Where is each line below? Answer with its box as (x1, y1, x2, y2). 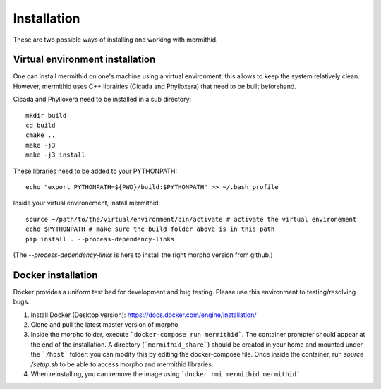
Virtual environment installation (13, 54, 156, 66)
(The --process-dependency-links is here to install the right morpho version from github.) (13, 251, 273, 259)
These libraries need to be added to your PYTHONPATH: (13, 167, 178, 175)
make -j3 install (25, 151, 85, 159)
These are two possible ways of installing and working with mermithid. (13, 35, 218, 44)
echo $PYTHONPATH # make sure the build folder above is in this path (25, 225, 275, 233)
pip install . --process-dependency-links (25, 235, 175, 243)
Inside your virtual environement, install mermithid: (13, 198, 161, 208)
